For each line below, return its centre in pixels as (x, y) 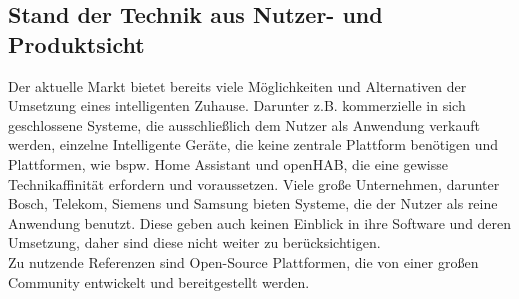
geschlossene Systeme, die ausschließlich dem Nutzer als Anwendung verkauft (244, 124)
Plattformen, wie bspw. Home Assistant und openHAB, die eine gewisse (228, 163)
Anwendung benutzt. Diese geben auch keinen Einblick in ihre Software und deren (260, 222)
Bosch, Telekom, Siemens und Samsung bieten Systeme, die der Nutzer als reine (253, 203)
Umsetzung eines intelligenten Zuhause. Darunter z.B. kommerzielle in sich (237, 105)
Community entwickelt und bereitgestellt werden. (159, 281)
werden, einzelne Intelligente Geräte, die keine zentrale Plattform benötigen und (253, 144)
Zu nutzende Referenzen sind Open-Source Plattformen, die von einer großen (243, 261)
